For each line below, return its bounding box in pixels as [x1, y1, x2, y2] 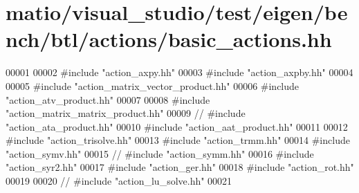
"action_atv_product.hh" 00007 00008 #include [6, 92, 210, 107]
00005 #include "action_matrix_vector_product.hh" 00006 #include [6, 78, 300, 93]
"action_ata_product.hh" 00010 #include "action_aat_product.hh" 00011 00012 [6, 119, 348, 134]
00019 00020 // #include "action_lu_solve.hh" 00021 [6, 174, 232, 188]
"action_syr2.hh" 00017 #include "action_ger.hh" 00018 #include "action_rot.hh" [6, 160, 354, 174]
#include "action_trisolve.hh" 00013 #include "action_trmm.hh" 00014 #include [6, 133, 350, 147]
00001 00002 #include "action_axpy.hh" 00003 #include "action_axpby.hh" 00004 [6, 65, 353, 80]
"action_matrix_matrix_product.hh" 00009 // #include [6, 106, 246, 120]
